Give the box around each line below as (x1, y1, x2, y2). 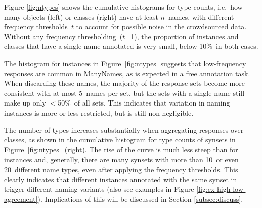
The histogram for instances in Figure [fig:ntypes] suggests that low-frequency (4, 58, 246, 68)
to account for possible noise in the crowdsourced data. (76, 21, 247, 32)
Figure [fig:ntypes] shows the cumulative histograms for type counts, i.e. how (4, 2, 243, 12)
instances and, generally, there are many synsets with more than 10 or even (4, 154, 239, 165)
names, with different (168, 11, 234, 22)
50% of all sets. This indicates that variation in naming (58, 97, 230, 108)
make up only (4, 97, 46, 108)
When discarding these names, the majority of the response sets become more (4, 78, 245, 88)
